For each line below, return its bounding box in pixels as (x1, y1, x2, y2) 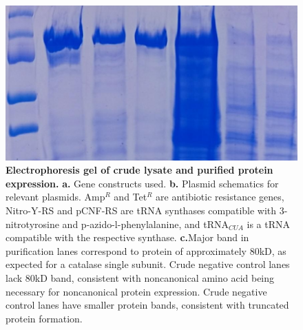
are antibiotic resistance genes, (156, 189, 284, 204)
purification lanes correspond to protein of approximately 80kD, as (6, 243, 286, 258)
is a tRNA (247, 216, 290, 231)
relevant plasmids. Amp (6, 189, 105, 204)
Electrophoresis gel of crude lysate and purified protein (6, 163, 273, 177)
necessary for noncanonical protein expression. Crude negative (6, 284, 267, 298)
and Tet (114, 189, 147, 204)
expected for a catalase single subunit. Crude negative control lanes (6, 257, 290, 271)
